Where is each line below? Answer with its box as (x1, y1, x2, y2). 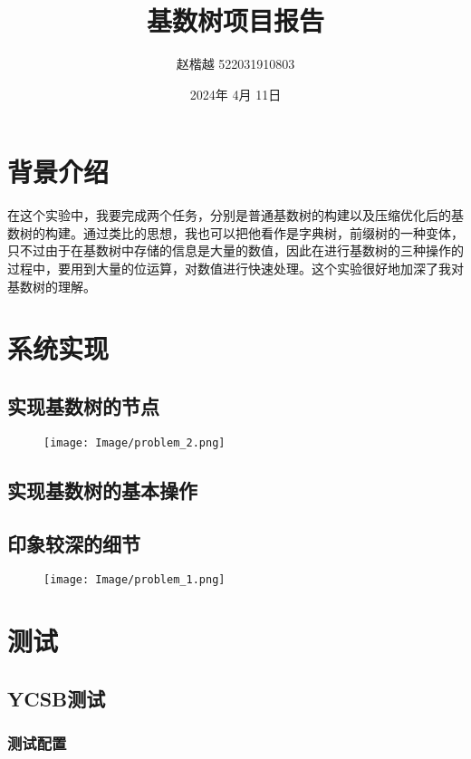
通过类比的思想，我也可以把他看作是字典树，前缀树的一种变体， (82, 223, 464, 242)
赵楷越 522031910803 (176, 54, 295, 73)
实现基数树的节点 (7, 391, 159, 419)
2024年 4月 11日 (189, 84, 282, 103)
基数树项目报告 (146, 2, 324, 39)
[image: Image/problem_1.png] (43, 573, 226, 587)
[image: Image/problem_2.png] (43, 436, 226, 449)
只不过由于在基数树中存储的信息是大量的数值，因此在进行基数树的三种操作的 (7, 241, 464, 260)
